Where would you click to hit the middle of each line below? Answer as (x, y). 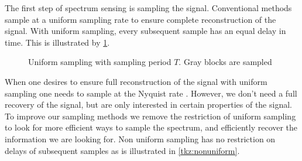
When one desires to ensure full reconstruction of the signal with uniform (136, 81)
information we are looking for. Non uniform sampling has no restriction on (140, 138)
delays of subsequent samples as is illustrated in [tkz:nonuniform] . (122, 150)
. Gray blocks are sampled (225, 62)
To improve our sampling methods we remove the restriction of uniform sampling (150, 116)
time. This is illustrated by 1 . (57, 42)
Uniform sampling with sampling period (100, 62)
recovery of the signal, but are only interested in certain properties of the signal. (148, 105)
